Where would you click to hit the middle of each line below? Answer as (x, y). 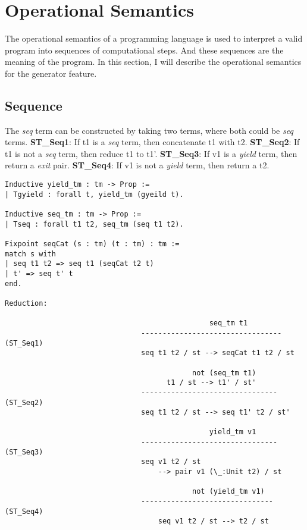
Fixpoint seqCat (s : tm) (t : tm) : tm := (92, 244)
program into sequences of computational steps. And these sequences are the (144, 50)
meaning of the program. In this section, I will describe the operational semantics (153, 62)
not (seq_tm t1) (224, 373)
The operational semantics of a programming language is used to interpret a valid (154, 38)
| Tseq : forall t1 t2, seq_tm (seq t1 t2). (94, 224)
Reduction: (26, 303)
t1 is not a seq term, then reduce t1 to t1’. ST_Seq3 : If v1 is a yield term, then (151, 153)
